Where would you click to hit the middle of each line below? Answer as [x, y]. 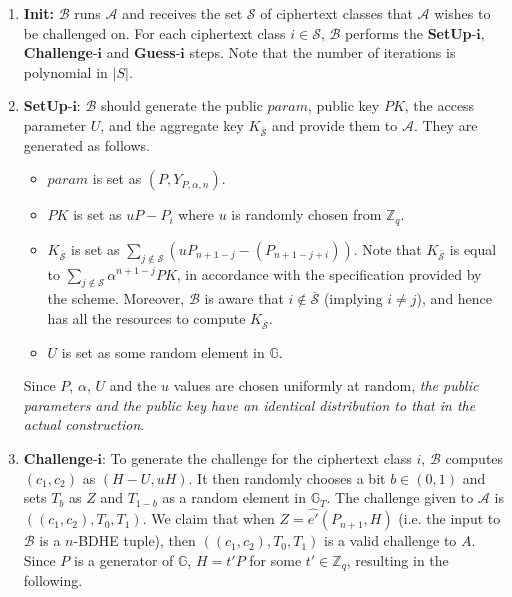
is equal [473, 248]
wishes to [462, 13]
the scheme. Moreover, [116, 298]
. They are [445, 124]
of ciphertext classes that [336, 13]
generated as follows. [86, 144]
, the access [439, 105]
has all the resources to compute [146, 317]
